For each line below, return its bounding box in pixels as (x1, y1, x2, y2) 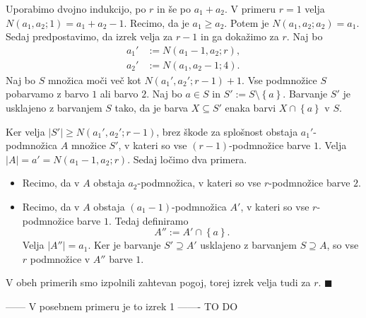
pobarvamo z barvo (6, 86, 89, 101)
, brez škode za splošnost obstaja (156, 124, 298, 139)
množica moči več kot (47, 72, 141, 87)
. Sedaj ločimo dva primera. (127, 151, 247, 166)
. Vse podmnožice (242, 72, 317, 87)
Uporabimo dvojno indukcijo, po (6, 1, 146, 16)
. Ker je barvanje (88, 237, 161, 252)
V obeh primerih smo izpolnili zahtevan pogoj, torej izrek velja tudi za (6, 275, 311, 290)
